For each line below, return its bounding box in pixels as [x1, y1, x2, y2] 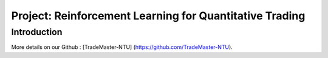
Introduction [11, 27, 63, 37]
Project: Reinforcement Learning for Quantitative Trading [11, 9, 306, 22]
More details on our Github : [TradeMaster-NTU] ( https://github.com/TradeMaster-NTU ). [11, 43, 233, 51]
